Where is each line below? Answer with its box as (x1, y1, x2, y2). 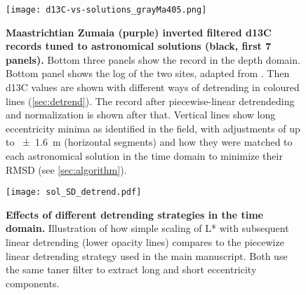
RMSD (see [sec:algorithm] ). (6, 162, 127, 177)
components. (6, 275, 60, 290)
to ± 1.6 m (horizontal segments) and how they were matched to (6, 135, 293, 149)
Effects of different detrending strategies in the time (6, 207, 263, 221)
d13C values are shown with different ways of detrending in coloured (6, 80, 300, 95)
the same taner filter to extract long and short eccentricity (6, 262, 257, 277)
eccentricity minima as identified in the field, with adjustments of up (6, 121, 300, 135)
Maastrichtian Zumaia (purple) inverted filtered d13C (6, 25, 272, 39)
